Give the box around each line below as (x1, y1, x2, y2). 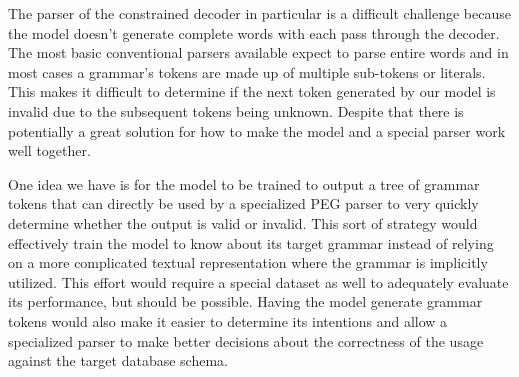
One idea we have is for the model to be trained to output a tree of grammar (8, 173, 480, 194)
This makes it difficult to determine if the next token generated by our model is (8, 81, 496, 102)
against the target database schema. (8, 350, 228, 371)
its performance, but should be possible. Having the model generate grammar (8, 291, 483, 312)
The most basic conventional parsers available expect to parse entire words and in (8, 42, 509, 63)
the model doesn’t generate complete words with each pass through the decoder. (8, 22, 500, 43)
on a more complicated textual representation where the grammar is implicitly (8, 252, 488, 273)
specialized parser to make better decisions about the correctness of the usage (8, 330, 484, 351)
